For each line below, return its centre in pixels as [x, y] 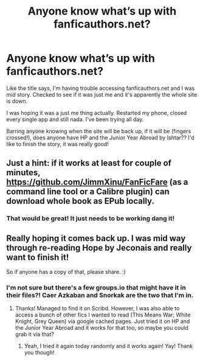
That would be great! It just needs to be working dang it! [91, 218]
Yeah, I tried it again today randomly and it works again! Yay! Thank [108, 346]
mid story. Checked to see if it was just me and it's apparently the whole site [102, 94]
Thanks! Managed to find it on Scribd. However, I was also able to [97, 308]
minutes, [23, 172]
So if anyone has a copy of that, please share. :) [66, 272]
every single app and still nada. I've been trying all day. [75, 119]
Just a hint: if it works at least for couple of [89, 163]
